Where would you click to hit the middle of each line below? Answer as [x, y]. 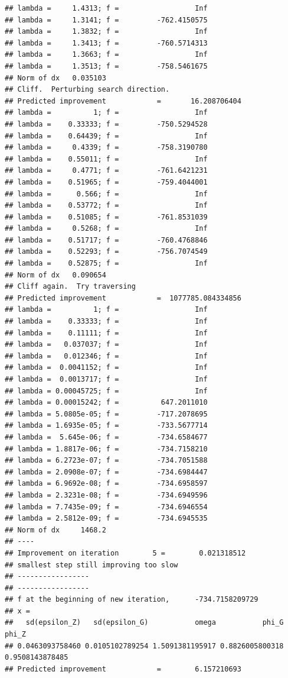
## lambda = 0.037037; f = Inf [106, 345]
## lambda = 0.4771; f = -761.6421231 [106, 171]
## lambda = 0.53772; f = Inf [106, 206]
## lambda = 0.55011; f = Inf [106, 159]
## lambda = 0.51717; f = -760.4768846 [106, 240]
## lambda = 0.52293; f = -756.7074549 [106, 252]
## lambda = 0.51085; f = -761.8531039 [106, 217]
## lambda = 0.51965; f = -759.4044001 [106, 182]
